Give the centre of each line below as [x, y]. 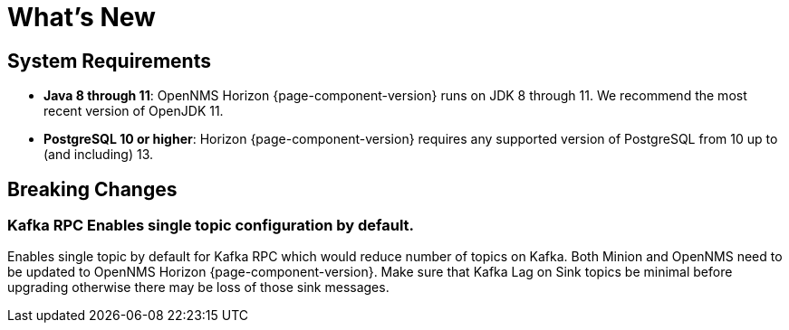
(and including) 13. [99, 155]
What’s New [82, 17]
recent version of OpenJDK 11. [134, 111]
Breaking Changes [92, 189]
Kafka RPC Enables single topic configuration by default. [211, 226]
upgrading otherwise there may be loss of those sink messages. [198, 288]
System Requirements [109, 61]
